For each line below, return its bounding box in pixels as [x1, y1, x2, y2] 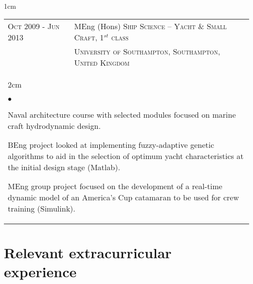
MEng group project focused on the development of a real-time [8, 180, 222, 192]
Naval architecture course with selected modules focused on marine [8, 108, 236, 120]
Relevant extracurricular [4, 242, 172, 262]
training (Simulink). [8, 202, 75, 214]
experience [4, 261, 77, 281]
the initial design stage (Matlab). [8, 161, 120, 173]
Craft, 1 [74, 31, 104, 43]
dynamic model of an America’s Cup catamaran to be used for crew [8, 191, 239, 203]
